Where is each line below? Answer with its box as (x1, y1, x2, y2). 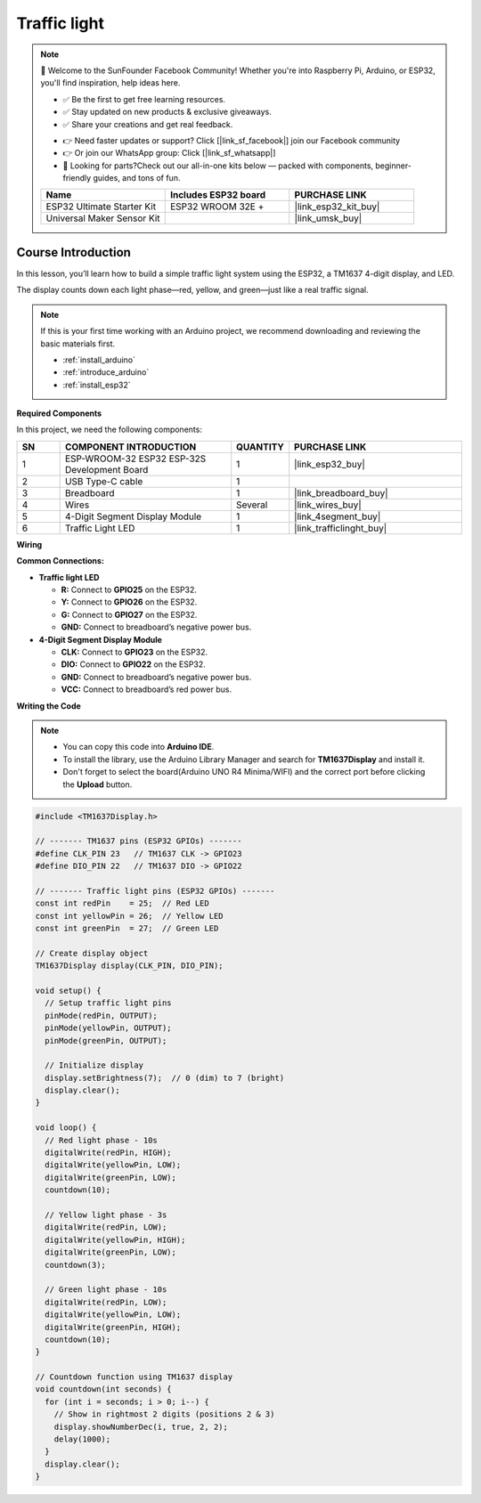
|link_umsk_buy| (294, 212, 363, 224)
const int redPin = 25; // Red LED (35, 898, 209, 908)
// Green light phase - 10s (45, 1285, 167, 1295)
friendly (62, 173, 92, 183)
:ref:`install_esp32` (62, 379, 131, 390)
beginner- (375, 160, 412, 171)
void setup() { (35, 985, 102, 995)
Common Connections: (16, 556, 104, 566)
